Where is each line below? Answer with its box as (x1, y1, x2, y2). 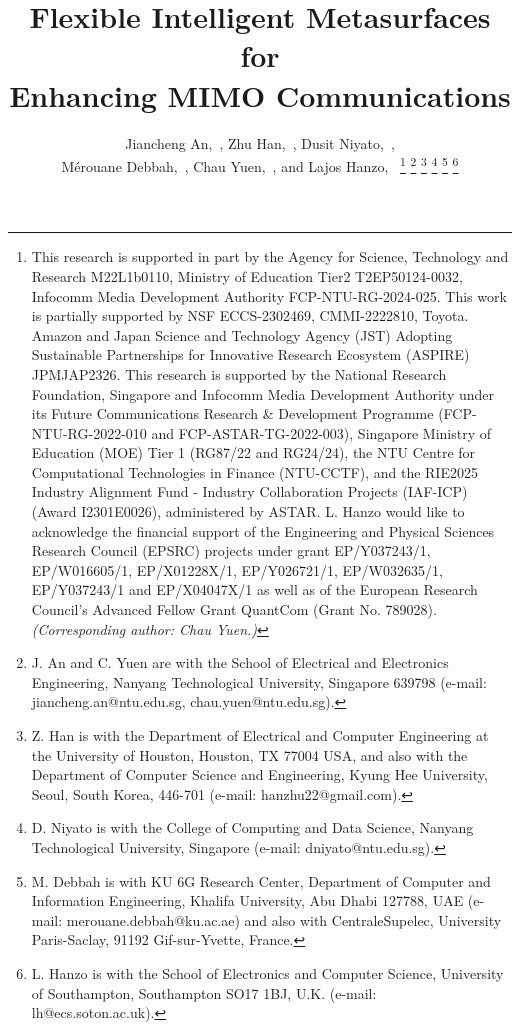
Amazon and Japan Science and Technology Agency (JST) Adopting (31, 324, 453, 345)
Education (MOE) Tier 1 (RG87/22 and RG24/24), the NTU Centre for (31, 442, 476, 463)
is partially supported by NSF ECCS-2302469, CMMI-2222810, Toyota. (31, 305, 469, 326)
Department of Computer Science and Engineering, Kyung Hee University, (31, 764, 488, 785)
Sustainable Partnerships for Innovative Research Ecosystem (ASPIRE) (31, 344, 470, 365)
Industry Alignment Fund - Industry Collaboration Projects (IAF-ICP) (31, 481, 468, 502)
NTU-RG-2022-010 (31, 422, 147, 443)
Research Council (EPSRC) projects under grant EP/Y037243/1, (31, 540, 431, 561)
